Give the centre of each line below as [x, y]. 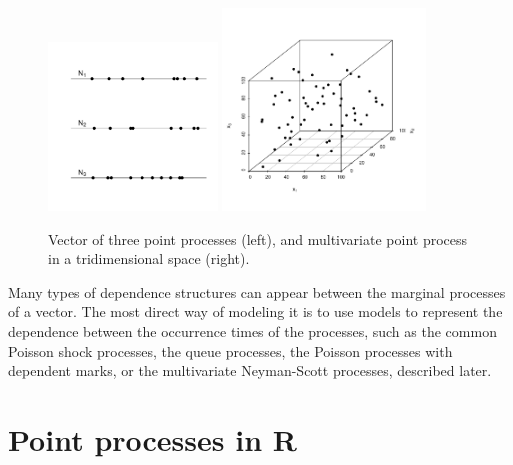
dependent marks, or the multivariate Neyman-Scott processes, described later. [250, 370]
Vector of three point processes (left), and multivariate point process [258, 238]
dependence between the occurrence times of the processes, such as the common [252, 331]
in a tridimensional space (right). [149, 258]
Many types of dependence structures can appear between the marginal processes [257, 291]
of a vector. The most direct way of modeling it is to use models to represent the [255, 311]
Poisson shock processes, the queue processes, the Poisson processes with [230, 350]
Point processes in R [152, 439]
